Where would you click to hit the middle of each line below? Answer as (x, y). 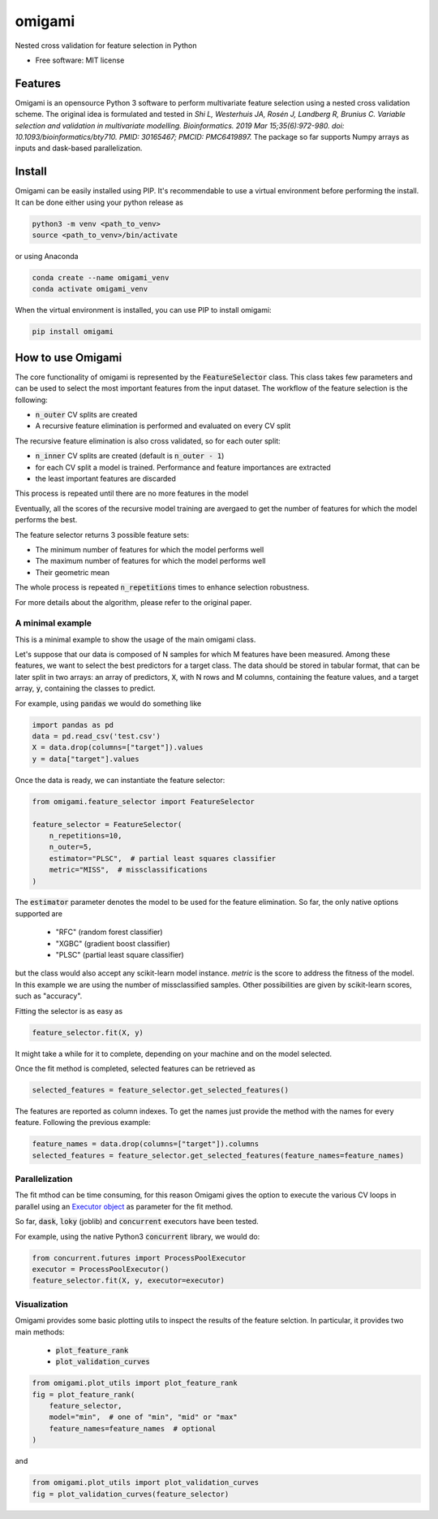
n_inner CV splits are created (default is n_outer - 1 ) (130, 456)
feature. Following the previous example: (83, 1123)
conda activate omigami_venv (90, 289)
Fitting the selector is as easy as (69, 1011)
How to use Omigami (69, 357)
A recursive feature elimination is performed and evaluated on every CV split (163, 426)
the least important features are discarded (105, 478)
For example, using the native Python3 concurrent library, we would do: (137, 1236)
